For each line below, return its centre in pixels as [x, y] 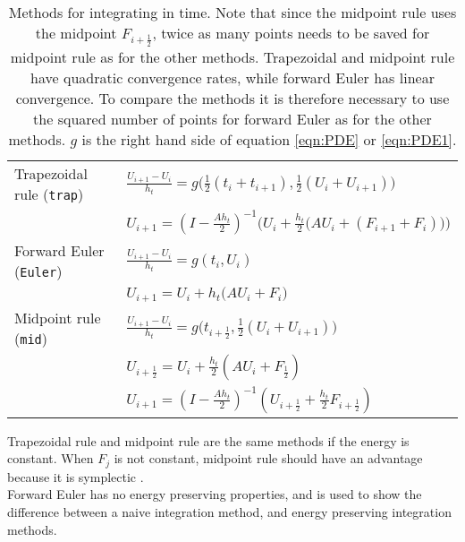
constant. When [51, 458]
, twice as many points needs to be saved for [291, 33]
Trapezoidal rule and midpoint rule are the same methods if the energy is [208, 440]
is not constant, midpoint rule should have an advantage [268, 458]
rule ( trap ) [49, 194]
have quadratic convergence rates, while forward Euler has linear [232, 77]
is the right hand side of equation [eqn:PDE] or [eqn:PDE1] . [269, 139]
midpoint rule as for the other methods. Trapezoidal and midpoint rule [232, 56]
